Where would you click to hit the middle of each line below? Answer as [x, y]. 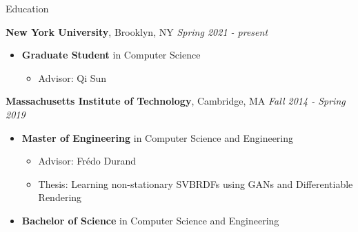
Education [27, 8]
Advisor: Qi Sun [72, 77]
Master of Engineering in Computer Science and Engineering [158, 137]
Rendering [60, 197]
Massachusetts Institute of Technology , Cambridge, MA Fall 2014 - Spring [176, 101]
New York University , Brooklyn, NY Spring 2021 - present [137, 31]
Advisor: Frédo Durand [87, 161]
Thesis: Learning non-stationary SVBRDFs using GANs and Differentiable [196, 183]
